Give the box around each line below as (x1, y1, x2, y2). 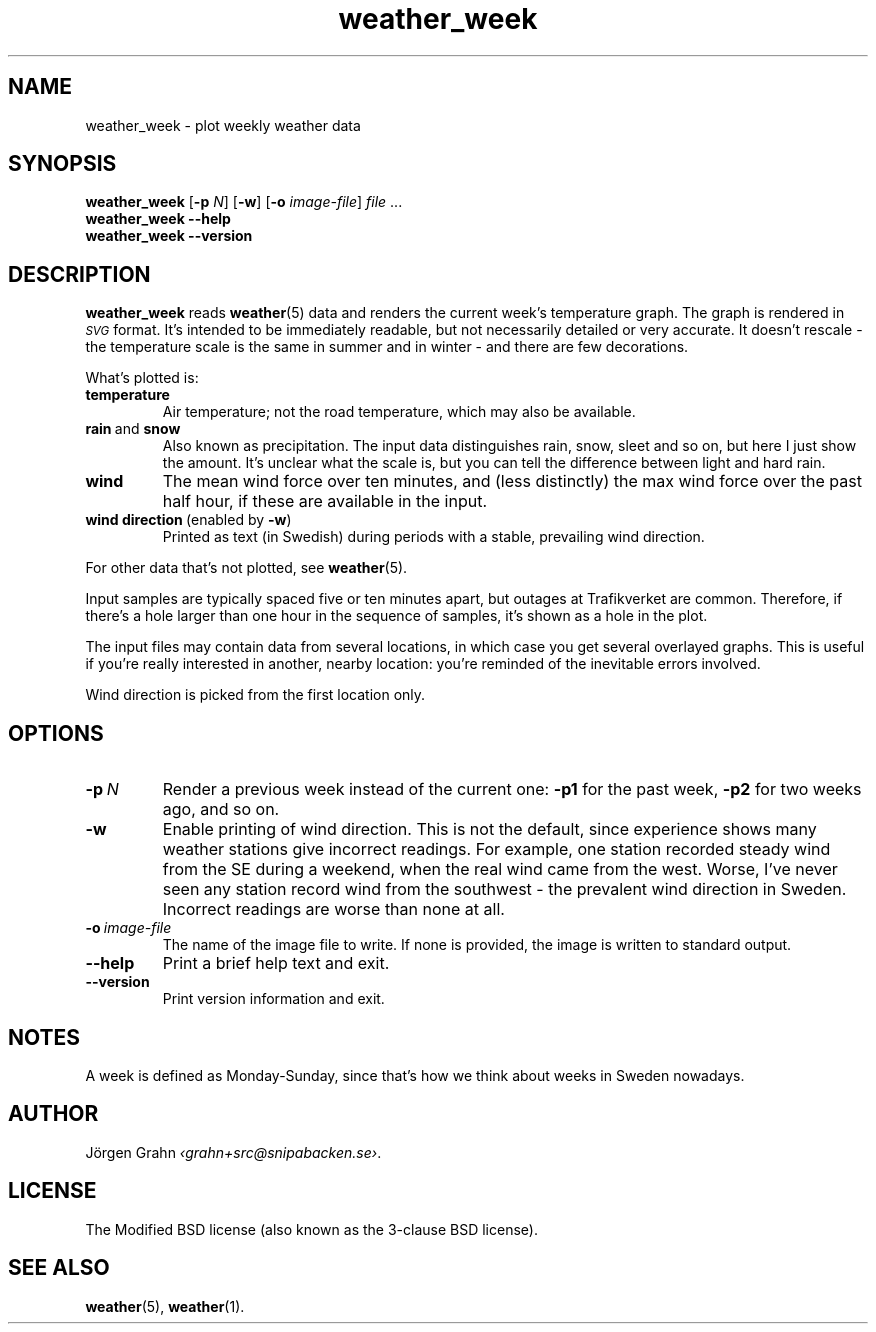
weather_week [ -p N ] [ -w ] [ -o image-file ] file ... (85, 193, 403, 211)
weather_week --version (85, 227, 253, 245)
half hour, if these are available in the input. (162, 491, 487, 512)
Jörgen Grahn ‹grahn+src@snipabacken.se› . (85, 1143, 382, 1161)
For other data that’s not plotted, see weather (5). (85, 559, 408, 577)
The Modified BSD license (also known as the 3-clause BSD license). (85, 1220, 538, 1238)
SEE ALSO (8, 1255, 110, 1281)
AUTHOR (8, 1101, 99, 1127)
